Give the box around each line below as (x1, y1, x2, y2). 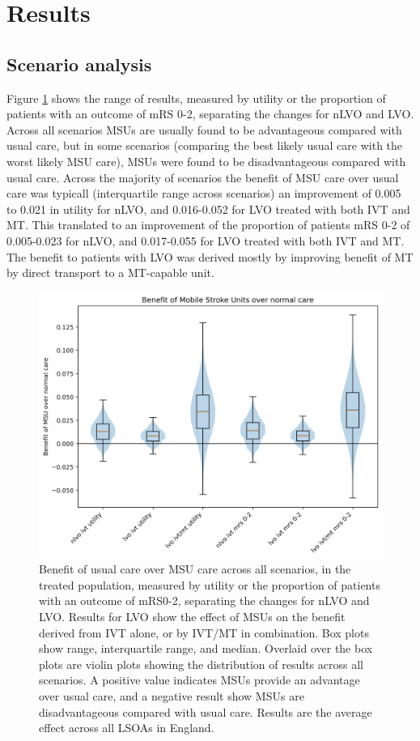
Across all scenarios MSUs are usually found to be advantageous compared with (6, 121, 402, 138)
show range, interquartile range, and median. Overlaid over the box (39, 640, 373, 657)
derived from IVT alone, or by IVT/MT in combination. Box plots (39, 624, 369, 641)
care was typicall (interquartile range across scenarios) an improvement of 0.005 (6, 185, 401, 202)
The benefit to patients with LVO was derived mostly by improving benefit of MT (6, 248, 414, 265)
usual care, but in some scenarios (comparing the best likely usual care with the (6, 137, 403, 154)
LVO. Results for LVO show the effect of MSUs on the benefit (39, 608, 346, 625)
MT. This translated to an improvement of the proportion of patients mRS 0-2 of (6, 216, 410, 233)
